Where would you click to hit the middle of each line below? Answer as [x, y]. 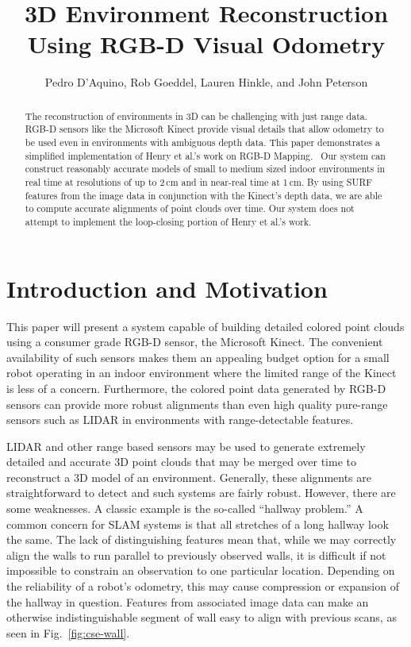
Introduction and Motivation [167, 288]
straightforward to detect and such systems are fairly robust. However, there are [201, 493]
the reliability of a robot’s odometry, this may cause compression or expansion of [203, 586]
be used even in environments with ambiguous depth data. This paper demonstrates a [202, 142]
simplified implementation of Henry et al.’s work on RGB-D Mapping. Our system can [205, 155]
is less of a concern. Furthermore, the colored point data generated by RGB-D [196, 388]
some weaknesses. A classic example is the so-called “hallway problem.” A [185, 508]
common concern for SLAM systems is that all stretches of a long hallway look [198, 524]
